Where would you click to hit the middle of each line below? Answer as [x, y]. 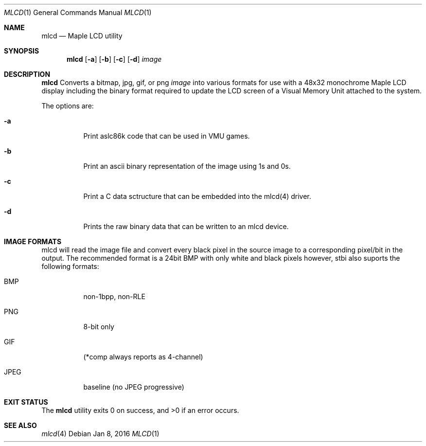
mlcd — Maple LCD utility [82, 36]
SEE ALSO [20, 425]
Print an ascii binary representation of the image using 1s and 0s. [187, 166]
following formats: [70, 266]
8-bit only [99, 327]
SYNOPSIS [22, 51]
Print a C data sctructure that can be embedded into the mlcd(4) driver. [197, 196]
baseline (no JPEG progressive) [134, 387]
